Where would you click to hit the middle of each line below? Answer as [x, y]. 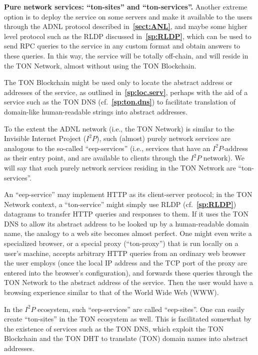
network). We [224, 158]
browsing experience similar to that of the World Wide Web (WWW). [111, 292]
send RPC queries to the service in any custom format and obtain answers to [122, 46]
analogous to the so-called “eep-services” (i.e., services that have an [107, 148]
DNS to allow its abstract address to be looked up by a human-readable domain [126, 223]
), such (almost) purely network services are [163, 138]
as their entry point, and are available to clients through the [96, 158]
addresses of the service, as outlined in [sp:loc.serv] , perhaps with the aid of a [126, 92]
